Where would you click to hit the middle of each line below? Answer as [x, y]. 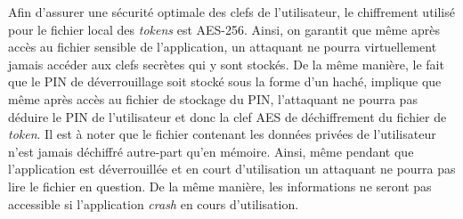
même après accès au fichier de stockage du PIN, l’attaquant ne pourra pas [213, 98]
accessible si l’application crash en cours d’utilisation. [154, 203]
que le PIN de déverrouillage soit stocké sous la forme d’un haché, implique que [225, 81]
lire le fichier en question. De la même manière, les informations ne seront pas [220, 186]
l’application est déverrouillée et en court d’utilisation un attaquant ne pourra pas [232, 169]
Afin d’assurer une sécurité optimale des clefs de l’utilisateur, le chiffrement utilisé [231, 12]
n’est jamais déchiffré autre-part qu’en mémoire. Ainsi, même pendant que [211, 151]
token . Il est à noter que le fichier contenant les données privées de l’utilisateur [222, 134]
